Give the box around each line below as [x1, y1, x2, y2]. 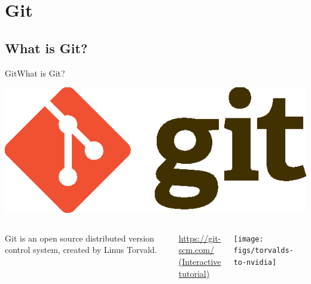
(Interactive [178, 255, 221, 268]
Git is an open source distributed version [5, 231, 154, 244]
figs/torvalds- [233, 246, 294, 255]
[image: [233, 234, 264, 243]
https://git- [178, 231, 221, 244]
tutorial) [178, 267, 210, 279]
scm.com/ [178, 243, 214, 256]
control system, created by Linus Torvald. [5, 243, 157, 256]
